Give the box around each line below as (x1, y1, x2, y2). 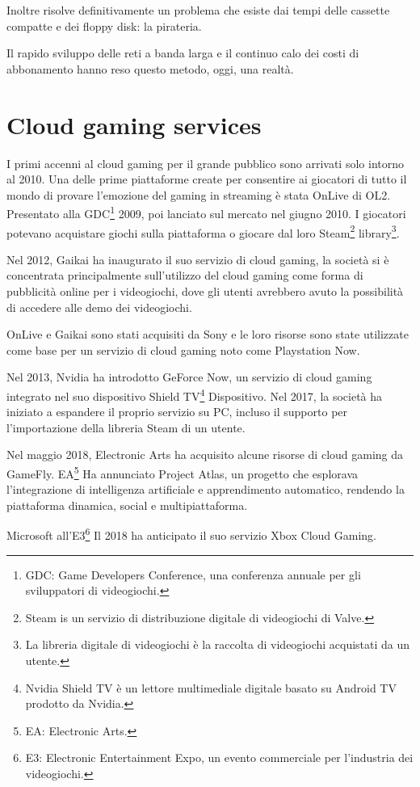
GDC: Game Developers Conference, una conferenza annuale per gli (25, 566, 361, 583)
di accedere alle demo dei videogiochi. (6, 298, 192, 315)
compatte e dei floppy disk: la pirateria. (6, 17, 202, 34)
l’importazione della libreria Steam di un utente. (6, 419, 246, 436)
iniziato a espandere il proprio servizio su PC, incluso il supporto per (6, 403, 348, 420)
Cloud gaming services (6, 107, 262, 141)
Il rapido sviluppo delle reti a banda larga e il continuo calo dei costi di (6, 44, 359, 61)
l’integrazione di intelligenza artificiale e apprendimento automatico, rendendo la (6, 481, 405, 498)
